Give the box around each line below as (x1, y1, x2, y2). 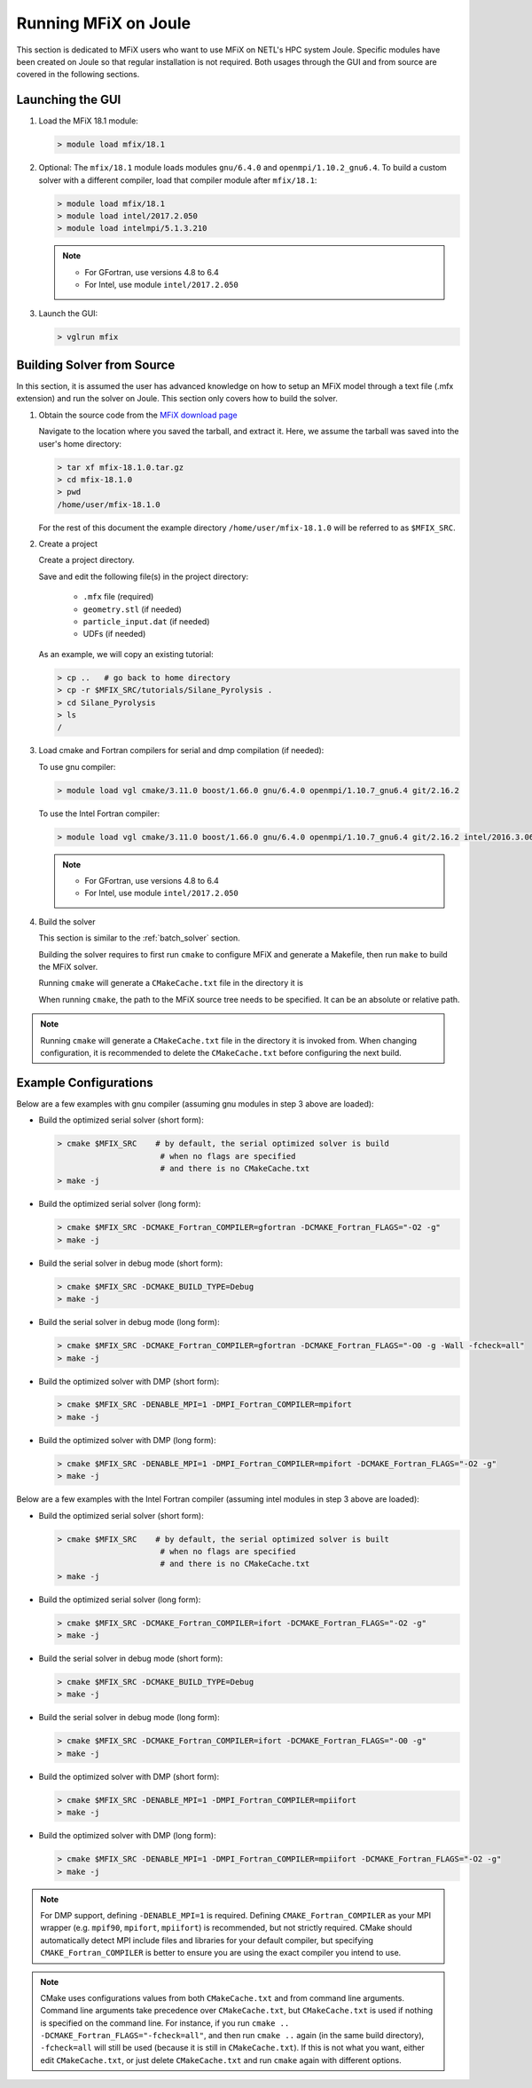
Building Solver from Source (16, 357, 176, 372)
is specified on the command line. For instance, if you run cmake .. (40, 2017, 290, 2028)
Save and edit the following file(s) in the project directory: (38, 571, 248, 582)
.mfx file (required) (82, 591, 154, 602)
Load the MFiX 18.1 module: (38, 115, 139, 126)
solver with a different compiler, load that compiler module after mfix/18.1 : (38, 174, 317, 186)
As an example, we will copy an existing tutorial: (38, 648, 215, 659)
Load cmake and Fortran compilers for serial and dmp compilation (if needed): (38, 745, 325, 756)
